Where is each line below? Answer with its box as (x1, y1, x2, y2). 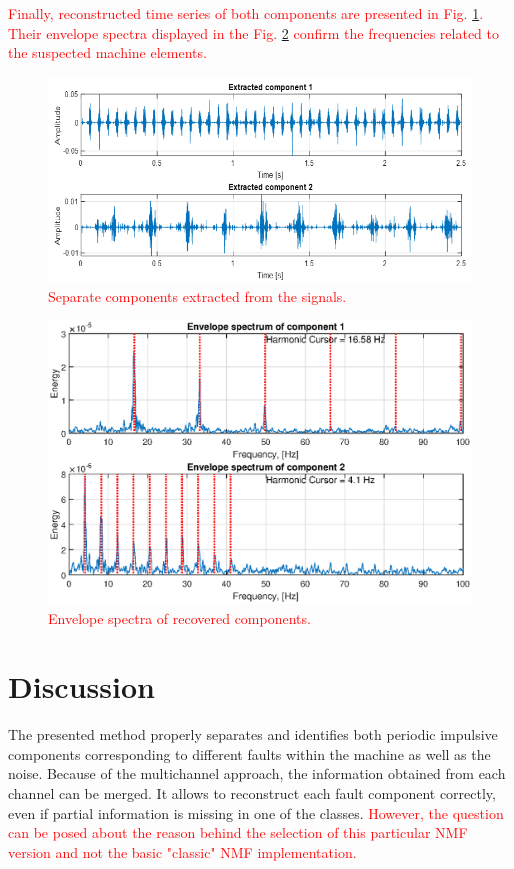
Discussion (8, 666, 155, 707)
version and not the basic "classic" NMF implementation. (8, 841, 357, 862)
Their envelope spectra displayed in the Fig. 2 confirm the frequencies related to (8, 22, 499, 43)
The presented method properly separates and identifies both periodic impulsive (8, 724, 498, 745)
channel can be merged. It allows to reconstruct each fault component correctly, (8, 783, 496, 804)
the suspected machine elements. (8, 42, 207, 63)
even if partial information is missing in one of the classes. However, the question (8, 802, 504, 823)
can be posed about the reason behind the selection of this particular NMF (8, 822, 468, 843)
